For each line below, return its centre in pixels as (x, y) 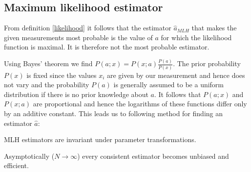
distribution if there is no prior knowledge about (76, 94)
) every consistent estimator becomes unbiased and (153, 156)
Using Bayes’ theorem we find (48, 63)
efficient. (16, 165)
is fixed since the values (62, 75)
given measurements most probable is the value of (78, 37)
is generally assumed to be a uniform (169, 85)
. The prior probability (207, 63)
